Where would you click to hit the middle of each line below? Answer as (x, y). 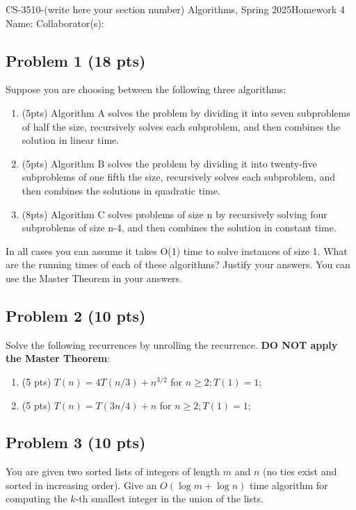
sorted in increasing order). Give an (81, 485)
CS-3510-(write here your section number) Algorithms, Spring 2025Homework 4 (175, 9)
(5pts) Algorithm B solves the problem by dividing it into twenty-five (169, 163)
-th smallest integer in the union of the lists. (169, 499)
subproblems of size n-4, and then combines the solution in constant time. (179, 228)
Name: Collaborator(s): (55, 23)
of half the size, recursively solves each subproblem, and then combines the (181, 126)
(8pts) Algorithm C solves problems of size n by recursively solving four (175, 214)
